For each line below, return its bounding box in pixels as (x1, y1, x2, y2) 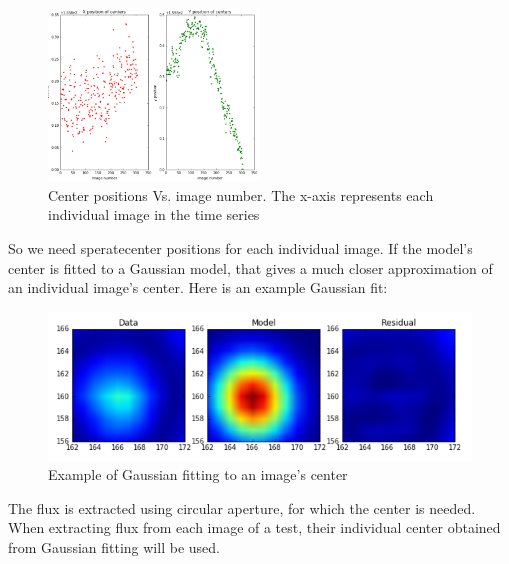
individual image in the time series (48, 204, 260, 225)
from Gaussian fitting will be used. (8, 536, 220, 557)
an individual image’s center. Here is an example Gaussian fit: (8, 277, 388, 298)
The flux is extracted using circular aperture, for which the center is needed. (8, 497, 476, 518)
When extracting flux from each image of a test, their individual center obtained (8, 517, 501, 538)
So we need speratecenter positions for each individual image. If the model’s (8, 237, 473, 258)
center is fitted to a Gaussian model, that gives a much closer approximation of (8, 257, 493, 278)
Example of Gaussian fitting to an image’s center (48, 464, 348, 485)
